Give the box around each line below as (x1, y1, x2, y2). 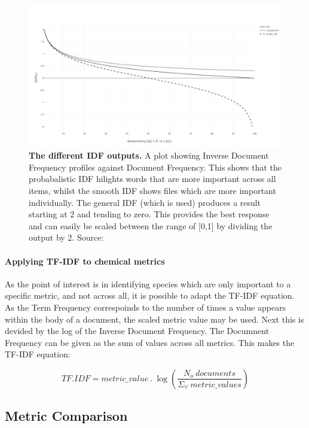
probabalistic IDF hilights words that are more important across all (29, 172, 276, 185)
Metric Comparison (5, 406, 128, 425)
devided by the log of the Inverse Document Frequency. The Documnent (5, 324, 270, 337)
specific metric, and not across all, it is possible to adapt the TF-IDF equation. (5, 289, 295, 302)
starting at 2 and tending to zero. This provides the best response (29, 208, 270, 220)
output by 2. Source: (29, 231, 104, 244)
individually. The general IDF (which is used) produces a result (29, 196, 261, 208)
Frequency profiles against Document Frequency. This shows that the (29, 160, 282, 173)
